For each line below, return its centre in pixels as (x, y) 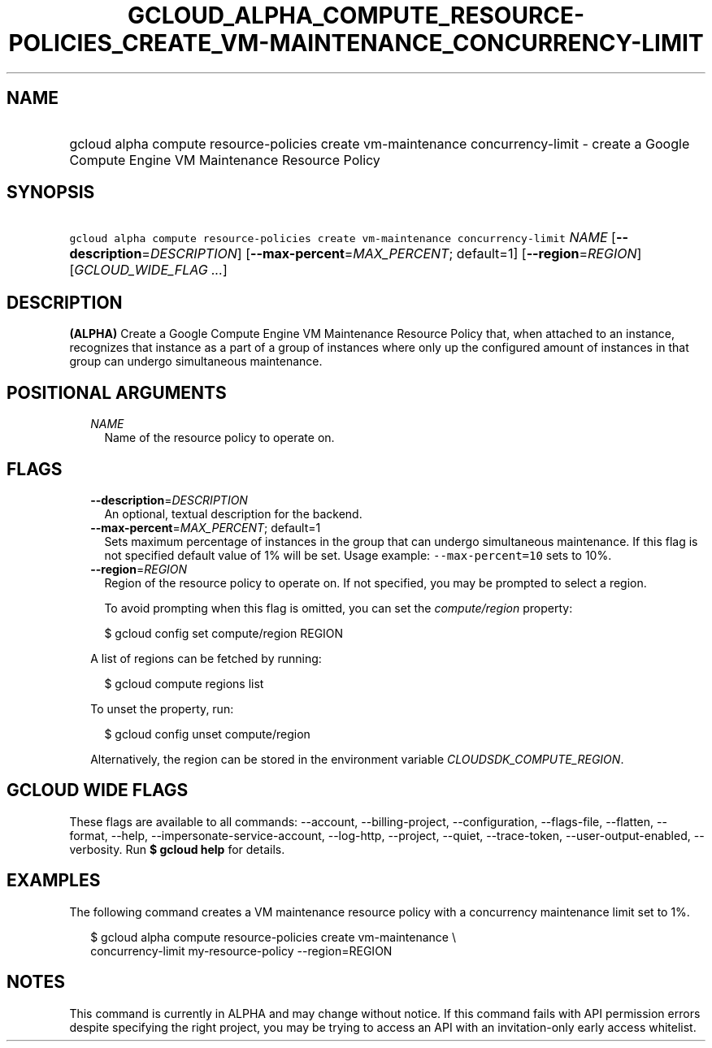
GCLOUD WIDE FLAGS (98, 790)
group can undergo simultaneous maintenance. (196, 362)
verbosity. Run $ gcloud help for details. (177, 849)
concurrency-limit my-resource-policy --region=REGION (241, 951)
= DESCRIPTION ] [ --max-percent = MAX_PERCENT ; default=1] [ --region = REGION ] (392, 254)
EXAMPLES (54, 881)
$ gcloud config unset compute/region (207, 734)
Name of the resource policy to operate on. (219, 438)
